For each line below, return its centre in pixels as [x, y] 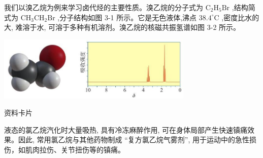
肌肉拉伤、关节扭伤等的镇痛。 [75, 149]
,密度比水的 [240, 17]
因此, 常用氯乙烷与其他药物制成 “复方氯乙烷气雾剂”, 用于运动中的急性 [134, 140]
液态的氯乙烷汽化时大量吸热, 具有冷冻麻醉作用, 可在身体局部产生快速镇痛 [126, 129]
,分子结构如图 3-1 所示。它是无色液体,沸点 [127, 17]
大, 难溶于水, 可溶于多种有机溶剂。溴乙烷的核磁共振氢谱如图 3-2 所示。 [122, 27]
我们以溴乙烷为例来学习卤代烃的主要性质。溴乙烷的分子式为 [104, 7]
